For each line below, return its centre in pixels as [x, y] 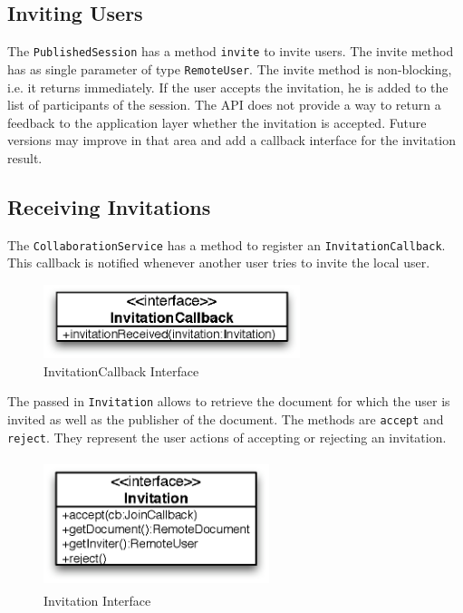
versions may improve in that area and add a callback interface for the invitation [232, 140]
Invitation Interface [97, 601]
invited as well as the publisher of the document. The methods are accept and [226, 419]
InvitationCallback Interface [121, 370]
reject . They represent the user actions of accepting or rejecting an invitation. [227, 437]
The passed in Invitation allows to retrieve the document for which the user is [229, 401]
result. [25, 157]
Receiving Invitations [109, 206]
